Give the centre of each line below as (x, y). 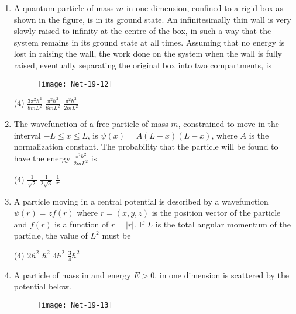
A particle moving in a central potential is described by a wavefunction (141, 201)
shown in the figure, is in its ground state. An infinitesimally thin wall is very (152, 19)
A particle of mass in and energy (72, 275)
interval (27, 135)
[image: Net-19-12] (75, 84)
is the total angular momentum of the (223, 224)
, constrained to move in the (229, 124)
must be (116, 235)
